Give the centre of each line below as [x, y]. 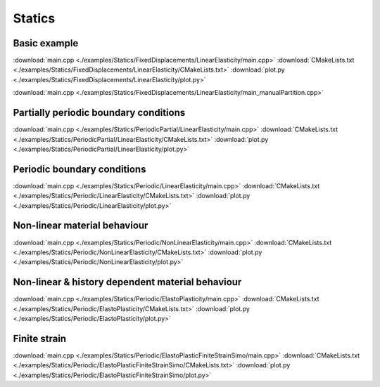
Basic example [46, 43]
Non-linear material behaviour [81, 226]
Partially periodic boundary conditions [99, 113]
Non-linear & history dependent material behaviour [127, 282]
